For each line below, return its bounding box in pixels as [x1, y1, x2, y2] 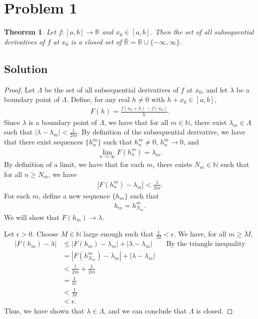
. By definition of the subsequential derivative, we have [77, 126, 245, 137]
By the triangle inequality [166, 240, 245, 248]
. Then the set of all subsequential [150, 26, 254, 37]
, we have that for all [104, 116, 168, 127]
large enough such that [83, 228, 153, 239]
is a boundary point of [28, 116, 97, 127]
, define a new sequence [38, 190, 110, 200]
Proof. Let [4, 84, 35, 94]
